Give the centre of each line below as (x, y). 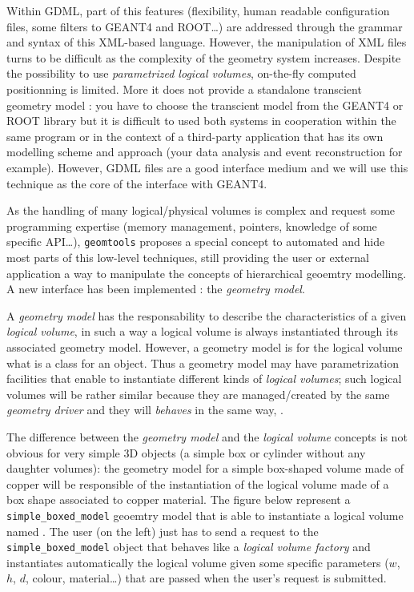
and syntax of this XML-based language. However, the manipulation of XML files (207, 42)
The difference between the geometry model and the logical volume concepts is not (207, 436)
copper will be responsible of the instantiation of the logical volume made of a (198, 483)
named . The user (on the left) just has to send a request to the (163, 531)
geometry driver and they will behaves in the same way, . (145, 410)
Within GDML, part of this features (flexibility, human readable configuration (198, 10)
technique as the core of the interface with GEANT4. (137, 183)
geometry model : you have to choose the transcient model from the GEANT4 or (205, 105)
